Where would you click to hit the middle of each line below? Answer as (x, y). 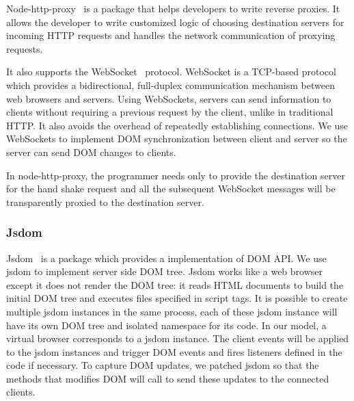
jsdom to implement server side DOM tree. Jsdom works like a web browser (165, 271)
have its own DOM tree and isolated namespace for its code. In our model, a (166, 325)
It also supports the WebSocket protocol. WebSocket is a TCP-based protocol (171, 72)
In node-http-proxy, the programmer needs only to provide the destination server (176, 175)
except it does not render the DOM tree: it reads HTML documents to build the (175, 284)
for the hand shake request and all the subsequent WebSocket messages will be (171, 189)
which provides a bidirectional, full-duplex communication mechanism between (171, 85)
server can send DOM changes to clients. (91, 152)
